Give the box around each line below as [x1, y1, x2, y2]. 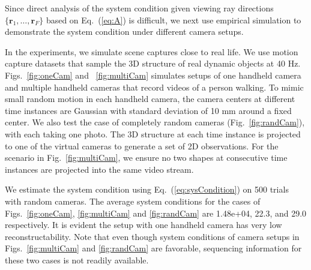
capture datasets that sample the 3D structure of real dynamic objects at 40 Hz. [5, 57, 301, 70]
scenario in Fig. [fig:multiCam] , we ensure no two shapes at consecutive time [5, 151, 288, 164]
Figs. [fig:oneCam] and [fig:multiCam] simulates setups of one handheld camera [5, 68, 301, 81]
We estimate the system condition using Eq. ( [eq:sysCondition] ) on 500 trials [5, 183, 289, 196]
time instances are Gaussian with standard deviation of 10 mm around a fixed [5, 104, 292, 116]
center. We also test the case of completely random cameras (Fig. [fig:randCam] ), [5, 116, 305, 128]
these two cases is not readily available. [5, 253, 149, 266]
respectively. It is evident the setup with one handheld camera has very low [5, 218, 282, 231]
